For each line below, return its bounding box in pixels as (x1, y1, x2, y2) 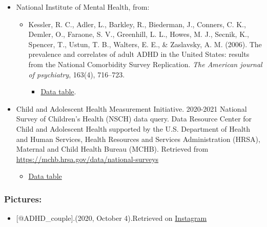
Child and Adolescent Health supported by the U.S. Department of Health (16, 123, 251, 134)
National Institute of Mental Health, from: (16, 2, 150, 12)
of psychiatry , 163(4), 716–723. (28, 69, 125, 79)
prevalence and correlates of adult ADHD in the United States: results (28, 49, 250, 59)
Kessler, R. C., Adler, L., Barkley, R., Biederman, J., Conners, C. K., (28, 18, 246, 29)
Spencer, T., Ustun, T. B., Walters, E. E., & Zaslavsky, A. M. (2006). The (28, 38, 262, 49)
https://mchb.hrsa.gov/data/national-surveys (16, 153, 159, 164)
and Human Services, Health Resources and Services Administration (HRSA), (16, 133, 260, 144)
